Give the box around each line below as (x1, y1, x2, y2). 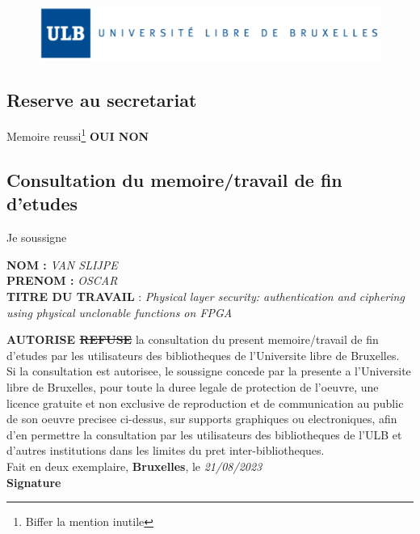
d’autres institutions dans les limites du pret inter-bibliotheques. (6, 442, 325, 459)
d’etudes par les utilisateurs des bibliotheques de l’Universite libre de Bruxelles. (6, 346, 400, 363)
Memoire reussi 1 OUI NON (6, 125, 149, 145)
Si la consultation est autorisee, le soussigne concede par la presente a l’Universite (6, 362, 411, 379)
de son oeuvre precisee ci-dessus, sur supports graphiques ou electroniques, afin (6, 410, 397, 427)
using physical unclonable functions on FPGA (6, 303, 233, 320)
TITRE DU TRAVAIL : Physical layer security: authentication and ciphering (6, 288, 405, 305)
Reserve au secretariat (6, 87, 197, 112)
